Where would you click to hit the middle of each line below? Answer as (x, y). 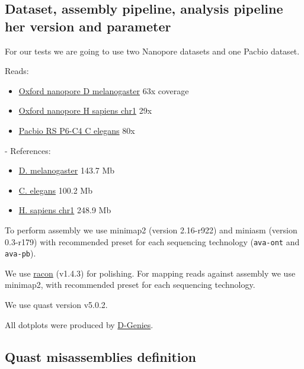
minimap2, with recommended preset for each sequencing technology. (130, 285)
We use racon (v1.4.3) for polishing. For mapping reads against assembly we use (150, 273)
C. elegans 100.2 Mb (55, 190)
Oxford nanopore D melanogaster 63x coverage (104, 90)
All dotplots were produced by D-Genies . (79, 324)
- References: (28, 150)
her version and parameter (88, 26)
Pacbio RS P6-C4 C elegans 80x (77, 130)
